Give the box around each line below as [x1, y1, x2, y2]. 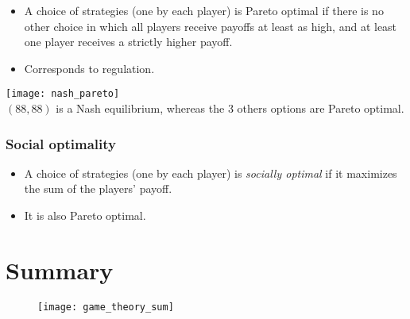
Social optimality [6, 133, 116, 153]
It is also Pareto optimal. [24, 207, 146, 224]
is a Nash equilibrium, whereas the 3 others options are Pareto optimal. [56, 100, 404, 117]
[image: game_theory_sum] [37, 301, 174, 313]
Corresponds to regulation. [24, 60, 155, 76]
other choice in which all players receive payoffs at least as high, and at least [24, 17, 397, 34]
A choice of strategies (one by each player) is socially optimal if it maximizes [24, 164, 397, 181]
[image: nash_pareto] [6, 88, 120, 100]
